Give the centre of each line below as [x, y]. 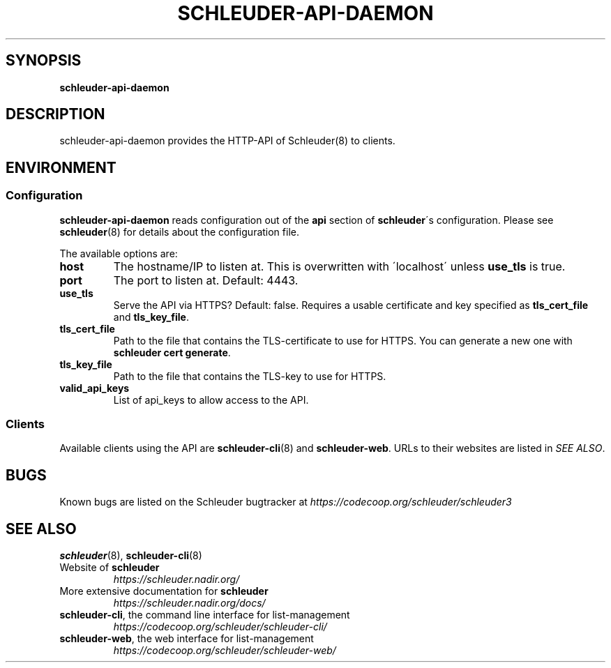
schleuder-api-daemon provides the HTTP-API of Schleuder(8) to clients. [227, 141]
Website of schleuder [110, 568]
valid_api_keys [95, 388]
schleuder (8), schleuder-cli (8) [131, 556]
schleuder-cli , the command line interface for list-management [205, 615]
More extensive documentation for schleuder [164, 591]
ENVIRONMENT [61, 167]
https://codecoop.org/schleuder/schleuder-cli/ [220, 627]
